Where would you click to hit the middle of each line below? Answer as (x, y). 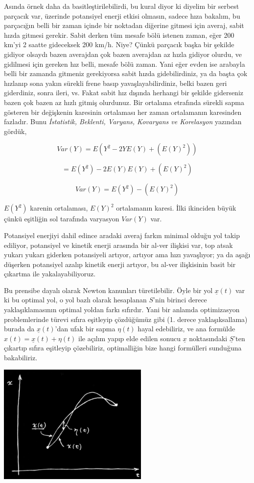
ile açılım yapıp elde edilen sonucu (129, 338)
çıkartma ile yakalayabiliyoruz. (50, 274)
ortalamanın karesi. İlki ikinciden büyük (176, 208)
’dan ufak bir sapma (85, 329)
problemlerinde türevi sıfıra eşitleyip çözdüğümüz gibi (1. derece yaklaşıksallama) (126, 319)
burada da (19, 329)
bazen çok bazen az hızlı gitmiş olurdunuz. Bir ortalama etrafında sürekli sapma (124, 102)
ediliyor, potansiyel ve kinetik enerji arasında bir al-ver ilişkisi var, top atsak (118, 245)
